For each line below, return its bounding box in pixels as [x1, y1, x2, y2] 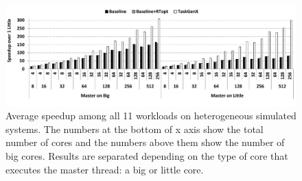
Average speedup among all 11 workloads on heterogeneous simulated [5, 108, 297, 123]
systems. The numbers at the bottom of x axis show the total [5, 121, 264, 136]
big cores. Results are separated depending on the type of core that [5, 148, 288, 162]
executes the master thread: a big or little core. [5, 162, 204, 176]
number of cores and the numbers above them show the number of [5, 135, 285, 149]
